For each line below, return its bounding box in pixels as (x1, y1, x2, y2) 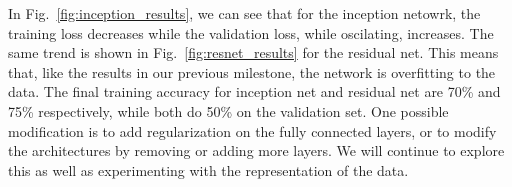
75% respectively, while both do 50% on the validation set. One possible (8, 100, 449, 121)
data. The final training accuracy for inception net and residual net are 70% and (8, 81, 501, 102)
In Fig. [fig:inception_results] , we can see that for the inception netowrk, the (8, 3, 481, 23)
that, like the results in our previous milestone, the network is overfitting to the (8, 61, 496, 82)
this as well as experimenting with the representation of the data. (8, 159, 409, 180)
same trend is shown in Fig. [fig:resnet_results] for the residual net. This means (8, 42, 499, 63)
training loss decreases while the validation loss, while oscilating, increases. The (8, 22, 494, 43)
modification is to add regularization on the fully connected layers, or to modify (8, 120, 497, 141)
